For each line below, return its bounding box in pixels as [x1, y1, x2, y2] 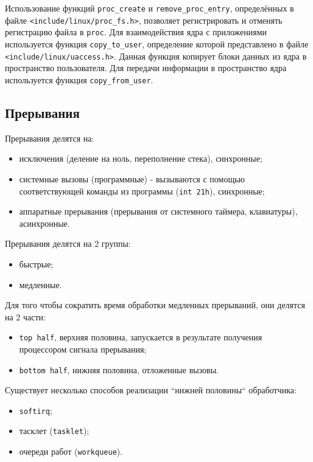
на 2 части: [5, 310, 46, 323]
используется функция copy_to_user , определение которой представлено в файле [5, 37, 309, 50]
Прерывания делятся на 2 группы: [5, 237, 131, 250]
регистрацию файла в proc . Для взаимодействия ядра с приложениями [5, 26, 267, 38]
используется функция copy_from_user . [5, 73, 153, 86]
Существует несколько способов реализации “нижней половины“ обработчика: [5, 384, 297, 396]
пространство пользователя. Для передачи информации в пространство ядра [5, 61, 287, 74]
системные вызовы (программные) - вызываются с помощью [19, 172, 245, 185]
